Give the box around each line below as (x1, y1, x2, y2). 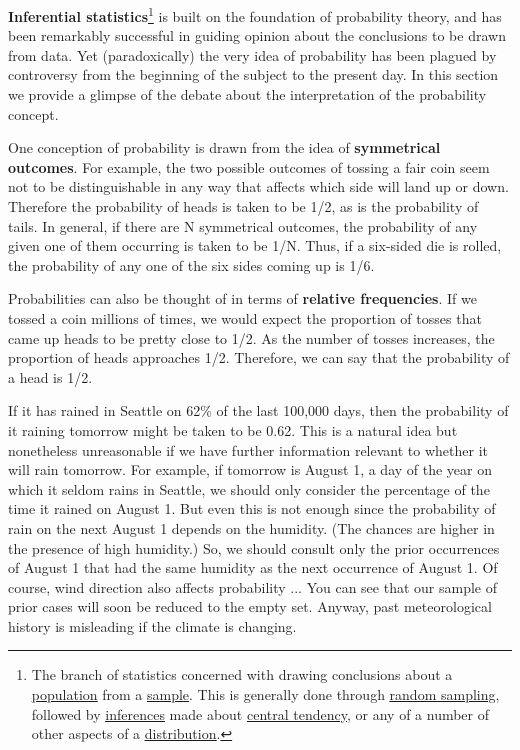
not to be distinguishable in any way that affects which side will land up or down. (8, 176, 509, 197)
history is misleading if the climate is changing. (8, 615, 297, 636)
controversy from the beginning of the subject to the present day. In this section (8, 64, 499, 85)
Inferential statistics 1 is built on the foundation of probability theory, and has (8, 3, 502, 26)
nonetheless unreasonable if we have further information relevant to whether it (8, 439, 488, 460)
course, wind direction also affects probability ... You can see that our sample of (8, 576, 497, 597)
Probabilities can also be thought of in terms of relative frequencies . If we (8, 288, 477, 309)
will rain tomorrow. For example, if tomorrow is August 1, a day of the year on (8, 459, 493, 480)
